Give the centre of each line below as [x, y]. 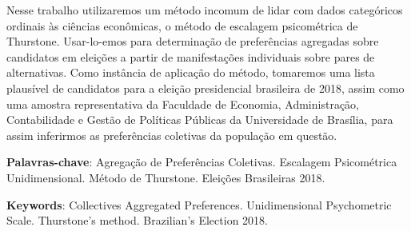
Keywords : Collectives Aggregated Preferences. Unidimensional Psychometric [199, 204]
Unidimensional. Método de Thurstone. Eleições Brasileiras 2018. [166, 177]
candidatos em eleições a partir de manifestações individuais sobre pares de [191, 56]
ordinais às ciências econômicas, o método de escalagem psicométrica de [182, 25]
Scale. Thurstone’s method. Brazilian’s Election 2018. [137, 220]
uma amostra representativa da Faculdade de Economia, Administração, [183, 104]
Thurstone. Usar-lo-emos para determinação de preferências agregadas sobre [193, 41]
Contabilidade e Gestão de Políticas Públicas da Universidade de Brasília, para [200, 119]
